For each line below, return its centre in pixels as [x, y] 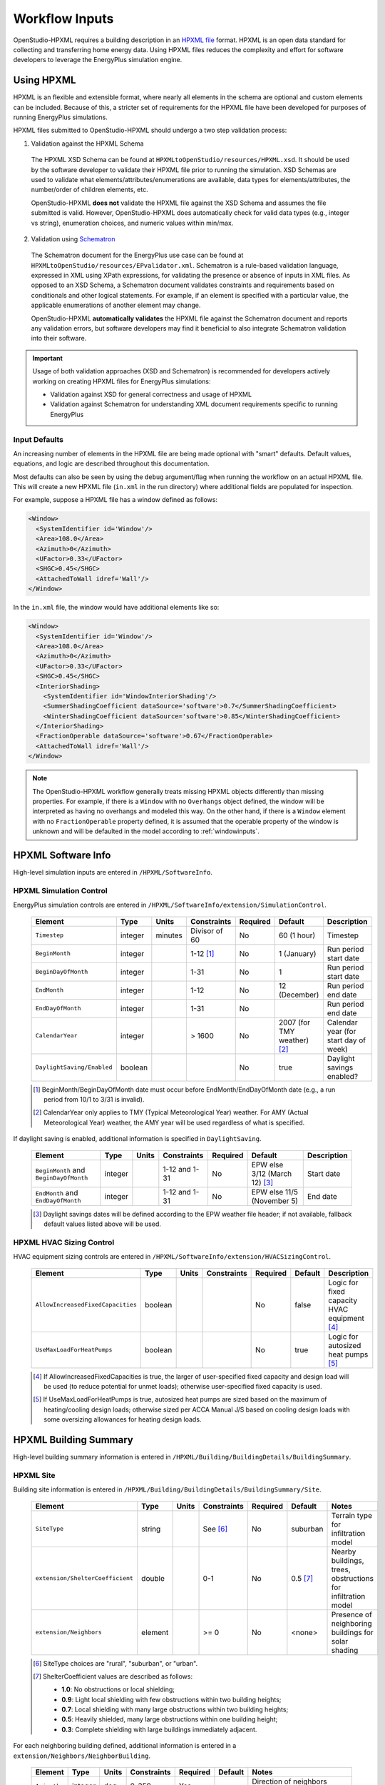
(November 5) [275, 1201]
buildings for [352, 1632]
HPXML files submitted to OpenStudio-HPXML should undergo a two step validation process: [150, 130]
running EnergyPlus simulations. [61, 117]
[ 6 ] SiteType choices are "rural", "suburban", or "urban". [115, 1663]
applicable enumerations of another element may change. [116, 305]
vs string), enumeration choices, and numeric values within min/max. [132, 223]
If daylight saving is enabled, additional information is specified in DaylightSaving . [137, 1139]
